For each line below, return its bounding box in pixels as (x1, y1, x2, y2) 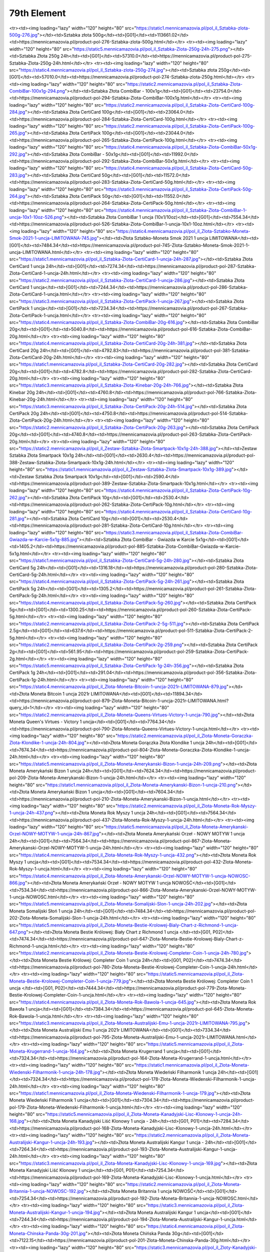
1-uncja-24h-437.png (9, 810, 53, 816)
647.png (9, 929, 26, 935)
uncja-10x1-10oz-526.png (9, 214, 62, 220)
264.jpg (9, 193, 25, 199)
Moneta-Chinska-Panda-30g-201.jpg (9, 1230, 86, 1236)
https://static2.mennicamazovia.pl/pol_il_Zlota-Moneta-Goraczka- (117, 733, 253, 739)
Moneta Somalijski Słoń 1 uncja (9, 908, 73, 914)
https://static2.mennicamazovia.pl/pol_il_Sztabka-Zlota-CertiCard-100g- (105, 102, 255, 108)
